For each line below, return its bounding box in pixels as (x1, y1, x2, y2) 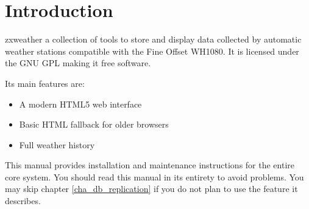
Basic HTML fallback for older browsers (19, 118, 169, 131)
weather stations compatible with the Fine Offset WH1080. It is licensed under (5, 44, 299, 57)
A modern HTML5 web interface (19, 97, 142, 110)
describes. (5, 194, 41, 207)
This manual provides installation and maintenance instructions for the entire (5, 159, 295, 171)
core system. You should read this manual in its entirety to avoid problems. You (5, 170, 304, 183)
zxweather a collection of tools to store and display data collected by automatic (5, 33, 302, 46)
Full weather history (19, 138, 95, 151)
